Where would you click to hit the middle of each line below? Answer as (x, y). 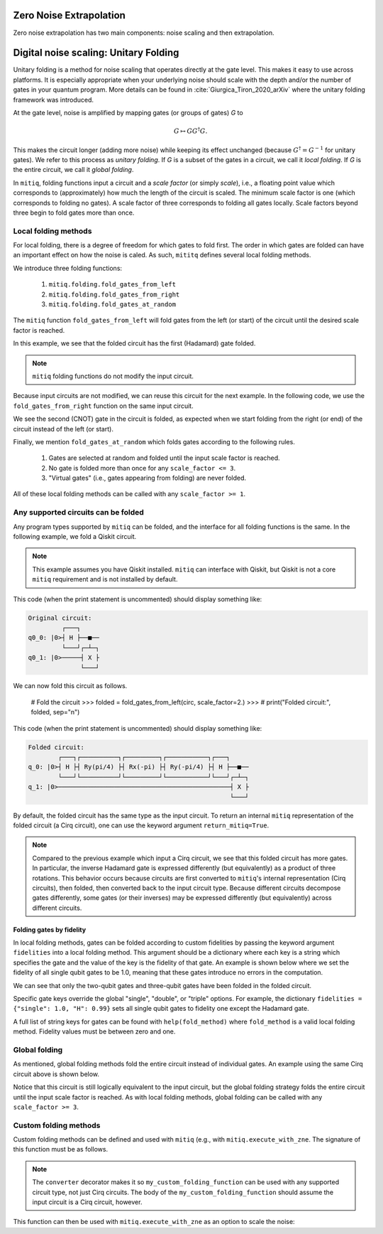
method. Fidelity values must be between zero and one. (94, 1031)
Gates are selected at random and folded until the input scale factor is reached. (164, 458)
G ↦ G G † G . (191, 130)
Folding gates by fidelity (50, 929)
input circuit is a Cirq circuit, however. (87, 1202)
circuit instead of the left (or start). (63, 429)
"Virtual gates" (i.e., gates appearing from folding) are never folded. (148, 478)
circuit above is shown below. (56, 1074)
